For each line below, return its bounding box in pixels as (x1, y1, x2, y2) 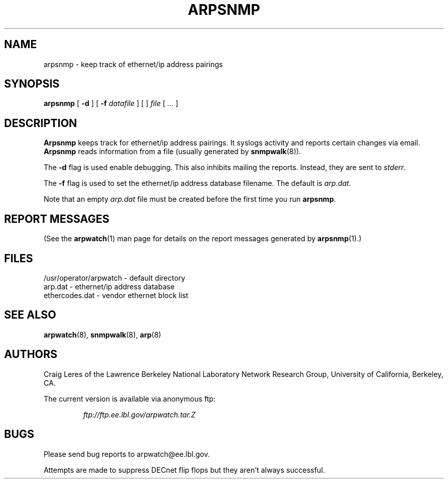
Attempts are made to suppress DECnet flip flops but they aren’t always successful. (43, 465, 325, 474)
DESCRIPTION (4, 116, 77, 130)
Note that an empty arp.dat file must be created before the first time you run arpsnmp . (43, 195, 336, 204)
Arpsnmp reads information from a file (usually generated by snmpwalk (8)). (43, 147, 301, 156)
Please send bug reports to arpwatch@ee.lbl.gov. (43, 449, 210, 458)
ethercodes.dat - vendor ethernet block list (43, 290, 189, 300)
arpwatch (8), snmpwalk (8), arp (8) (43, 330, 162, 339)
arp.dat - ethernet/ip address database (43, 282, 175, 291)
